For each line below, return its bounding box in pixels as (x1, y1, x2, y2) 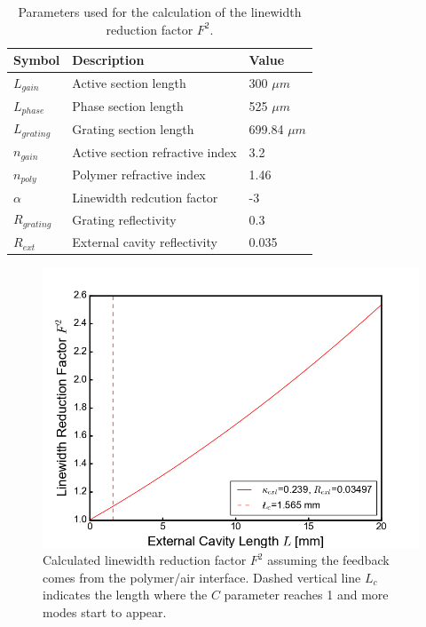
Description (72, 51, 145, 69)
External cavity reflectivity (72, 233, 217, 251)
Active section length (72, 74, 186, 92)
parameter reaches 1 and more (224, 585, 389, 604)
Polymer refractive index (72, 165, 206, 184)
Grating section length (72, 119, 194, 138)
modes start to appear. (43, 602, 167, 621)
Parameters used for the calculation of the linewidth (18, 3, 302, 20)
